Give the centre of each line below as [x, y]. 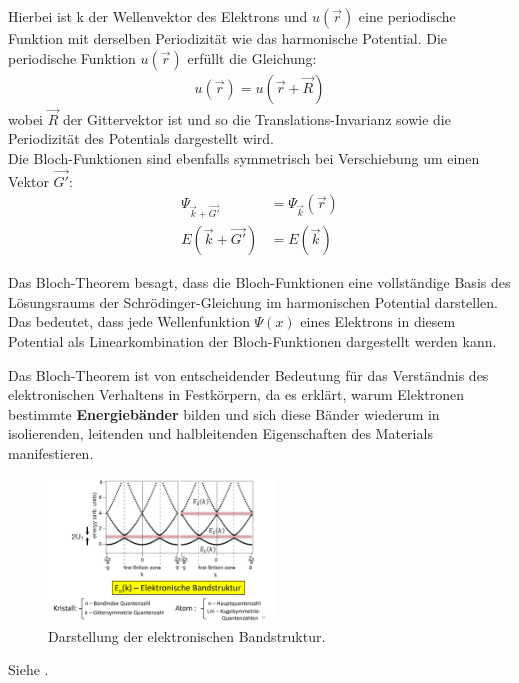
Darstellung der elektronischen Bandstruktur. [187, 635]
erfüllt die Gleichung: [252, 57]
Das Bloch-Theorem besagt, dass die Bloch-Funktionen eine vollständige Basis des [259, 282]
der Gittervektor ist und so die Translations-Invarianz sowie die [256, 118]
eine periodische [407, 16]
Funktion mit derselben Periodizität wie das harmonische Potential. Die [228, 38]
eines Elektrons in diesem [378, 321]
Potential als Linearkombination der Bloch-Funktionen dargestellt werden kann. [252, 341]
